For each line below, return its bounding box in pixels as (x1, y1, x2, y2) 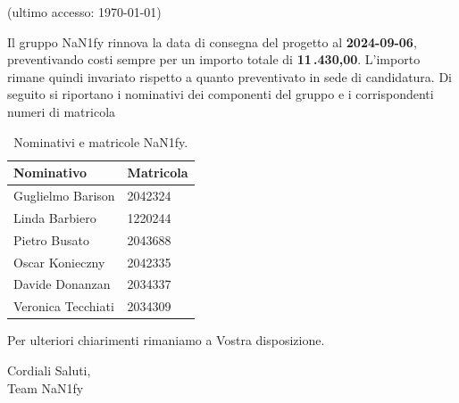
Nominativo (13, 163, 88, 182)
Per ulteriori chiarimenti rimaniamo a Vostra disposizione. (7, 331, 325, 350)
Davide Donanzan (13, 275, 111, 293)
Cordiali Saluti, (7, 360, 91, 379)
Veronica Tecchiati (13, 297, 114, 316)
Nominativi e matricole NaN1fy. (13, 132, 188, 151)
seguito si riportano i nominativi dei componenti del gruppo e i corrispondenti (7, 85, 434, 103)
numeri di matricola (7, 102, 116, 120)
